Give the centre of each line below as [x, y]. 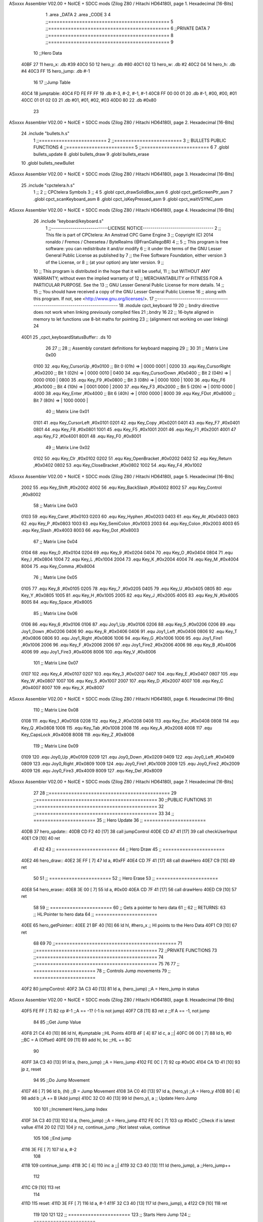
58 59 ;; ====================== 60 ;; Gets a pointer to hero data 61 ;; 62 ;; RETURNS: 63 [130, 907]
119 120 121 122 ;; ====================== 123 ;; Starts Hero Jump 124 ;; [112, 1214]
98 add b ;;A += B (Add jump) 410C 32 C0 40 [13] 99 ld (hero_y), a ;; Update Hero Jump [109, 1098]
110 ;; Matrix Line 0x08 [56, 710]
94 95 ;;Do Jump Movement [62, 1080]
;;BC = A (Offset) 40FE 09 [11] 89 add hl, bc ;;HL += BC [76, 1040]
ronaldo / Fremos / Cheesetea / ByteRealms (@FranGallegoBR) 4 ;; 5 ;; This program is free [137, 241]
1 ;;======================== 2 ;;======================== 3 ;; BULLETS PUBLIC [130, 140]
